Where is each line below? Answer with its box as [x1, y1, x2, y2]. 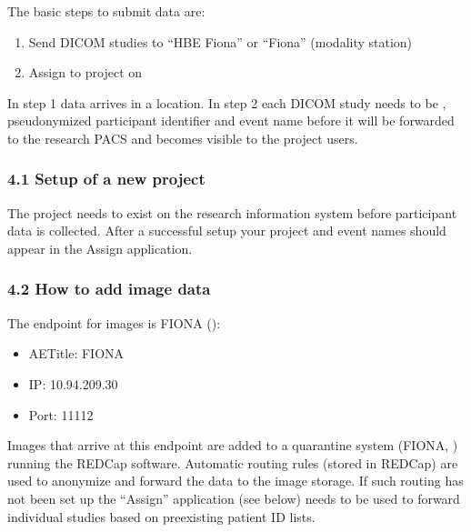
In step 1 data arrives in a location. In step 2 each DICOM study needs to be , [7, 93, 446, 112]
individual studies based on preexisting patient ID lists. [7, 507, 316, 526]
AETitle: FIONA [28, 344, 125, 363]
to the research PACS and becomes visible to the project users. [7, 128, 358, 147]
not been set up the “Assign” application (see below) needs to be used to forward [7, 488, 460, 507]
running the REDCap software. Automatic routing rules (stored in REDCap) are [7, 453, 458, 472]
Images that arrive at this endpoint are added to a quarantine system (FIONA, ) [7, 436, 458, 455]
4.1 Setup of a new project [7, 167, 205, 190]
